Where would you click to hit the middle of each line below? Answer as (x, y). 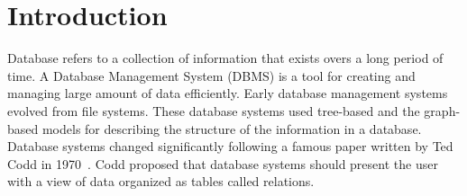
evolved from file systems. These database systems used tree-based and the (214, 110)
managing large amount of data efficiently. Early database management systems (228, 93)
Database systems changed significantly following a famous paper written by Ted (230, 146)
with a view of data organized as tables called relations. (161, 181)
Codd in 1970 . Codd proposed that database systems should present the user (223, 163)
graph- (442, 110)
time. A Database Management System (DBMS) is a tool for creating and (211, 75)
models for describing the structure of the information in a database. (232, 128)
